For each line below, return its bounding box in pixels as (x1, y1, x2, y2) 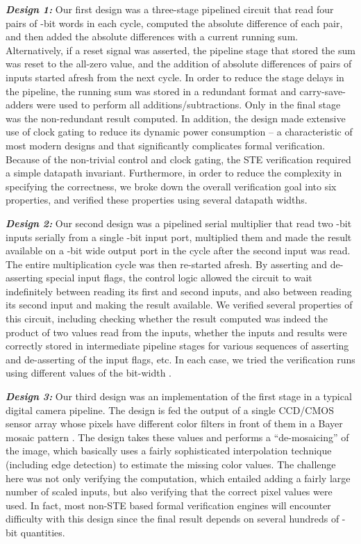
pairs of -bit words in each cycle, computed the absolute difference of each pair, (6, 15, 343, 30)
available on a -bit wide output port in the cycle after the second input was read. (6, 243, 351, 258)
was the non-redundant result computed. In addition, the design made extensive (6, 110, 346, 125)
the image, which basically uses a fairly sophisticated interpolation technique (6, 443, 332, 458)
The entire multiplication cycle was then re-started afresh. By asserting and (6, 256, 328, 271)
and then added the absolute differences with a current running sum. (6, 29, 299, 44)
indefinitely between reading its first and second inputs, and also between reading (6, 283, 352, 298)
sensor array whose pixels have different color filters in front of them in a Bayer (6, 416, 343, 431)
